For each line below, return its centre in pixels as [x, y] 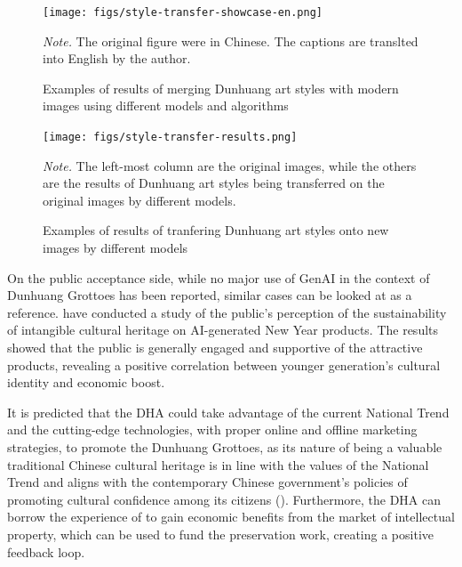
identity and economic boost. [86, 382]
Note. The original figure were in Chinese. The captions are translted [231, 40]
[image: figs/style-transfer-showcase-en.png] [183, 12]
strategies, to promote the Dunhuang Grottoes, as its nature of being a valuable [225, 447]
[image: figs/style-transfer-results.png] [170, 138]
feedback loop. [46, 551]
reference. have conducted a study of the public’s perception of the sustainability [227, 312]
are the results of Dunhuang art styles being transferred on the [214, 183]
